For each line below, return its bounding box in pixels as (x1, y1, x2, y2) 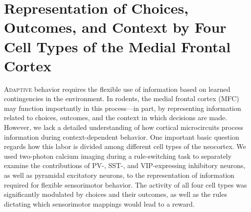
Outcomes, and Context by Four (4, 17, 227, 37)
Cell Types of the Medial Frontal (4, 36, 231, 56)
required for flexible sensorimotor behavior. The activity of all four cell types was (4, 179, 247, 190)
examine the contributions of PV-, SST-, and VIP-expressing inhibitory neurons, (4, 160, 246, 170)
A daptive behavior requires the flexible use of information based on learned (4, 84, 230, 94)
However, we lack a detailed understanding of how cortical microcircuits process (4, 122, 243, 132)
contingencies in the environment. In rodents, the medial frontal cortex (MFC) (4, 93, 239, 104)
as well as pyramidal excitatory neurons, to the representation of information (4, 170, 235, 180)
